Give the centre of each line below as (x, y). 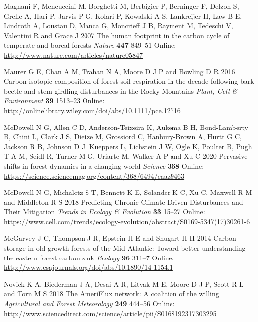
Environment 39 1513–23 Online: (54, 100)
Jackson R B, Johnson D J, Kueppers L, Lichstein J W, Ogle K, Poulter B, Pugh (128, 146)
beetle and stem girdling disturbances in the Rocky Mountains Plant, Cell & (121, 91)
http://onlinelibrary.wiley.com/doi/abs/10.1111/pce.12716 (92, 110)
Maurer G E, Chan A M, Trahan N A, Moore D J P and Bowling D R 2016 (120, 71)
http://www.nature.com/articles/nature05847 (74, 54)
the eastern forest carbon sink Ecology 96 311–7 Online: (89, 257)
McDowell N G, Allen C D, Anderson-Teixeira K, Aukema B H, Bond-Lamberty (126, 127)
